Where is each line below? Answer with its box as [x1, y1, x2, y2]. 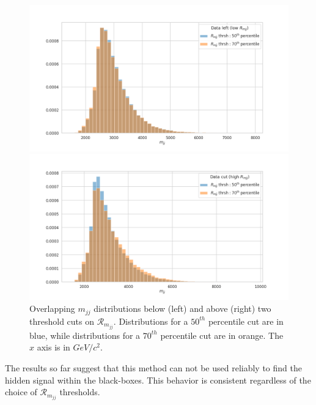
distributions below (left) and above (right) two [94, 302, 271, 315]
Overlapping [29, 302, 75, 315]
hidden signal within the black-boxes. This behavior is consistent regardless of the [5, 373, 311, 386]
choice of [5, 385, 37, 398]
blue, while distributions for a [29, 328, 141, 341]
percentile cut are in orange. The [160, 328, 284, 341]
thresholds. [59, 385, 100, 398]
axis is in [37, 341, 70, 354]
